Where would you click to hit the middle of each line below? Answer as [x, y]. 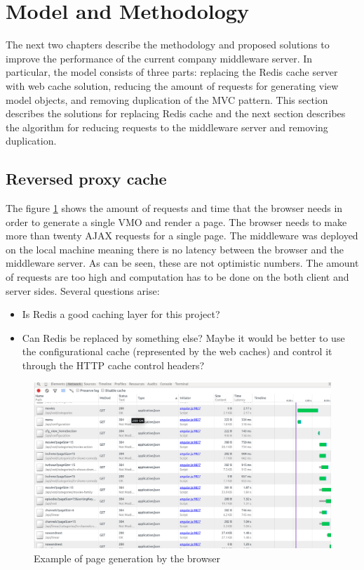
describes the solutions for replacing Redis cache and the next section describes [176, 113]
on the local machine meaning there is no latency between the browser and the [175, 249]
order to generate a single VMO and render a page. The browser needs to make [176, 221]
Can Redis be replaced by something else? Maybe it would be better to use [183, 337]
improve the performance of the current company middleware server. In [159, 58]
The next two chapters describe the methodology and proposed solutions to [168, 45]
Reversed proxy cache [86, 179]
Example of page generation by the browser [127, 558]
